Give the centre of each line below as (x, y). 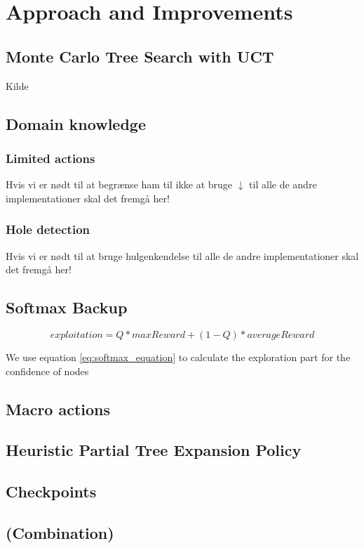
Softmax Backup (67, 307)
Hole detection (48, 229)
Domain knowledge (76, 123)
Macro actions (58, 409)
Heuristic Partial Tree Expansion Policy (154, 450)
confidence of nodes (47, 371)
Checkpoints (51, 491)
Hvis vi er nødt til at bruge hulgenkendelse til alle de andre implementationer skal (182, 255)
